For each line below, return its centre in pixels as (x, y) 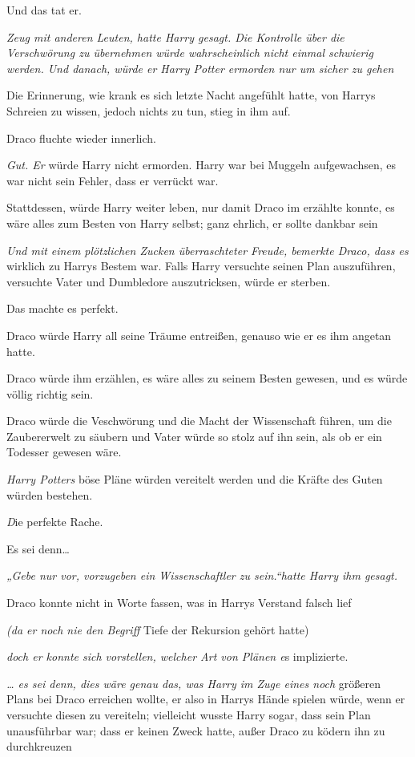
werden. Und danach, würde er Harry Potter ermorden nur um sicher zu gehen (200, 68)
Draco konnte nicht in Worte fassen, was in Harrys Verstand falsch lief (179, 603)
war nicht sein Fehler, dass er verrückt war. (113, 180)
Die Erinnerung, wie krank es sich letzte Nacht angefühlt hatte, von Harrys (191, 95)
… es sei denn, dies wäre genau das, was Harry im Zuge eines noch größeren (194, 683)
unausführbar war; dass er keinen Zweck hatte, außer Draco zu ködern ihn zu (196, 730)
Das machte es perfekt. (62, 308)
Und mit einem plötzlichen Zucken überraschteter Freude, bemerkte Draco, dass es (207, 250)
